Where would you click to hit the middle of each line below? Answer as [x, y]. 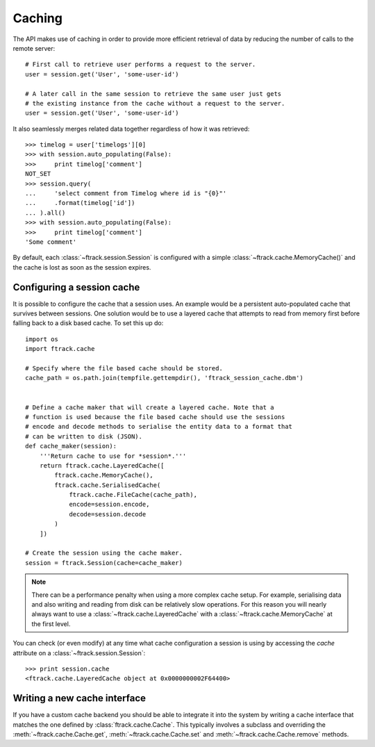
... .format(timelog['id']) [80, 203]
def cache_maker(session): [71, 446]
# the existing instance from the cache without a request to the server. [155, 103]
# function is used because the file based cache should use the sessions [155, 417]
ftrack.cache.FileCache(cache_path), [133, 495]
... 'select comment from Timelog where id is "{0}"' [126, 194]
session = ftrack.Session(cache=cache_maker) [104, 563]
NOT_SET [38, 174]
